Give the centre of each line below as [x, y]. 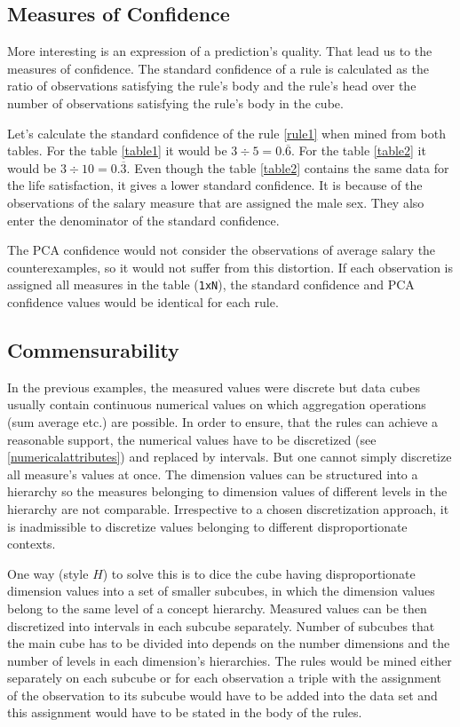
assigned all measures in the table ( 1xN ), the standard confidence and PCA [211, 284]
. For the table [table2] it [359, 150]
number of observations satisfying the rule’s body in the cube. [175, 103]
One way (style [48, 573]
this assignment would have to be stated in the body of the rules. [185, 712]
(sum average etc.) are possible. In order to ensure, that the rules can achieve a [223, 421]
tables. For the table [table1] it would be [117, 150]
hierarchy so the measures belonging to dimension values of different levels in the [227, 491]
